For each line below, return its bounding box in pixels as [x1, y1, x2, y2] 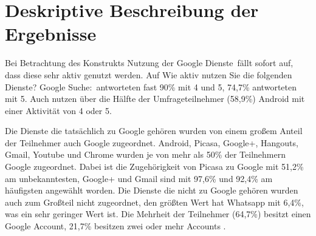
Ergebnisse [5, 21, 97, 46]
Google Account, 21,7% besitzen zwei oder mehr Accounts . [5, 220, 226, 232]
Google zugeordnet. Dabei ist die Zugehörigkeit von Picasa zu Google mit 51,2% [5, 160, 304, 173]
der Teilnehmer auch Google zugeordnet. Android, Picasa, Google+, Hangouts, [5, 136, 298, 149]
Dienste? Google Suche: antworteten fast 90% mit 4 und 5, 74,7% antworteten [5, 80, 297, 93]
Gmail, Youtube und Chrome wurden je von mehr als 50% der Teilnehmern [5, 148, 286, 161]
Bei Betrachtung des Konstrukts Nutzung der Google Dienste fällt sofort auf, [5, 56, 294, 69]
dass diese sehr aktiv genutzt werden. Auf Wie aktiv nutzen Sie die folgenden [5, 68, 292, 81]
